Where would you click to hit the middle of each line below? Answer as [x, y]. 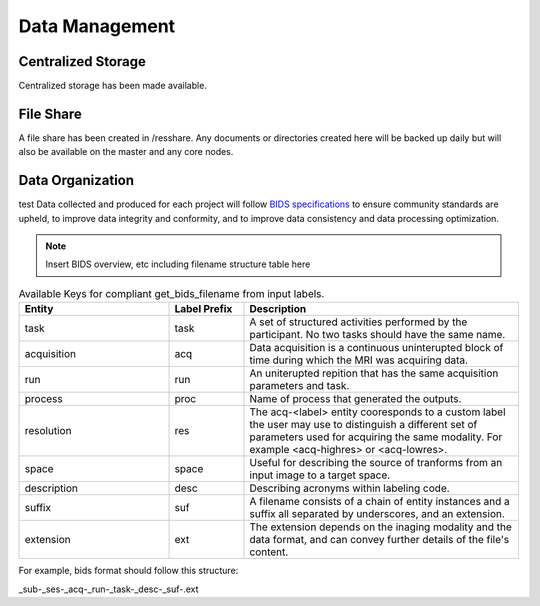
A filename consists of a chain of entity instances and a [379, 502]
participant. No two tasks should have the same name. [377, 335]
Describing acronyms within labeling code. [349, 488]
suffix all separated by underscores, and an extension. [377, 514]
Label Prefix [203, 309]
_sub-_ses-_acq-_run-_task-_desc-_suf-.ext [108, 589]
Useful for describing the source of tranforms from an [376, 463]
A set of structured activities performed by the [358, 322]
